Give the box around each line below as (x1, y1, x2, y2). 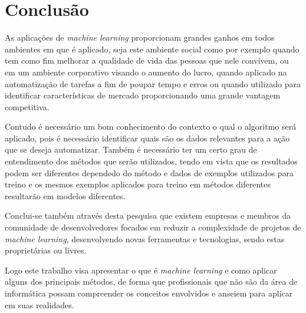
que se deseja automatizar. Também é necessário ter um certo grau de (5, 143, 257, 156)
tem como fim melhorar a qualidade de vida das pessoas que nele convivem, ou (5, 54, 289, 67)
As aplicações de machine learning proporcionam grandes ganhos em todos (5, 31, 275, 44)
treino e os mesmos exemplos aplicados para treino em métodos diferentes (5, 178, 271, 190)
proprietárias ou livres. (5, 244, 87, 256)
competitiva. (5, 100, 50, 113)
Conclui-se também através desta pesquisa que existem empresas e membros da (5, 209, 291, 222)
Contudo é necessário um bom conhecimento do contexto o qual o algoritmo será (5, 120, 297, 133)
